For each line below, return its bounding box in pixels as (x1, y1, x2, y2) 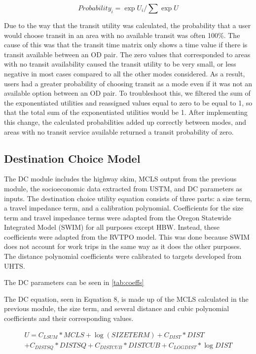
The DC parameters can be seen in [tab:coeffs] (4, 277, 144, 287)
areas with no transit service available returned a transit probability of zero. (4, 126, 234, 137)
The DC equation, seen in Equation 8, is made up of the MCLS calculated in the (4, 293, 249, 304)
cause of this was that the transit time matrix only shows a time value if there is (4, 39, 248, 50)
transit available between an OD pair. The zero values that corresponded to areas (4, 49, 251, 59)
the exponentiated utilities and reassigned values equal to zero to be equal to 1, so (4, 97, 253, 107)
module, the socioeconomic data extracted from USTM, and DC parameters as (4, 183, 242, 193)
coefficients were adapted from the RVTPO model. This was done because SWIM (4, 231, 250, 242)
